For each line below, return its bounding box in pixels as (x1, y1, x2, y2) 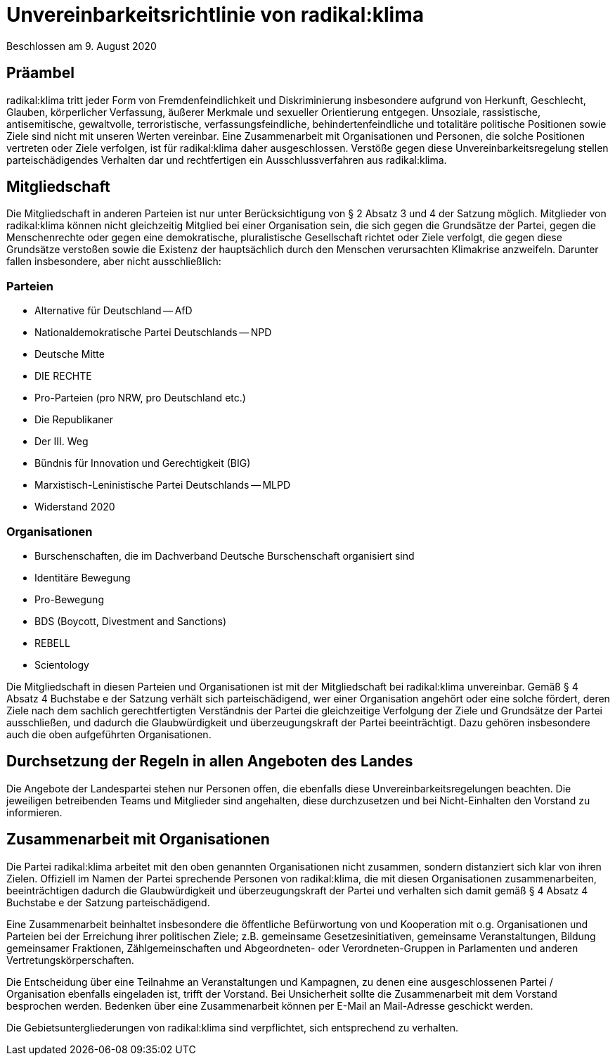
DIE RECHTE (34, 370, 92, 382)
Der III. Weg (34, 435, 89, 448)
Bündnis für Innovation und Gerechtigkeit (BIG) (34, 457, 251, 470)
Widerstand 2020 (34, 501, 115, 513)
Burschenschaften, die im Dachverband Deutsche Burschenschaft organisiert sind (34, 549, 415, 562)
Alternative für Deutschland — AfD (34, 304, 193, 317)
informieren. (6, 806, 63, 818)
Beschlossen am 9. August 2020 (6, 39, 157, 52)
